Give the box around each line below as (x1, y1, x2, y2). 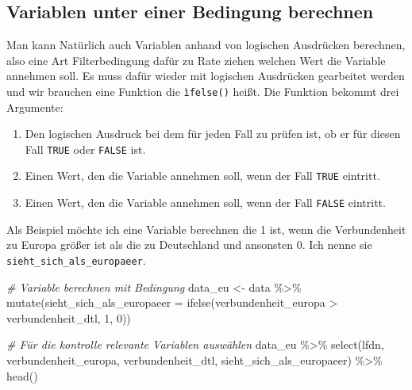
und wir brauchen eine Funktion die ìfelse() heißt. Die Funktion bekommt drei (6, 82, 399, 99)
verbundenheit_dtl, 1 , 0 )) (6, 309, 131, 326)
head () (6, 367, 38, 384)
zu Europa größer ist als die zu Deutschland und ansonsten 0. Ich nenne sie (6, 236, 372, 253)
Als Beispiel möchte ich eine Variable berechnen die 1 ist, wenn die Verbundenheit (6, 220, 406, 237)
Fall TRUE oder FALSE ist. (25, 140, 146, 157)
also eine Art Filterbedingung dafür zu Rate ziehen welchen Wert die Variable (6, 52, 386, 68)
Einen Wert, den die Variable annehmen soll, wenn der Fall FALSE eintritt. (25, 194, 386, 211)
